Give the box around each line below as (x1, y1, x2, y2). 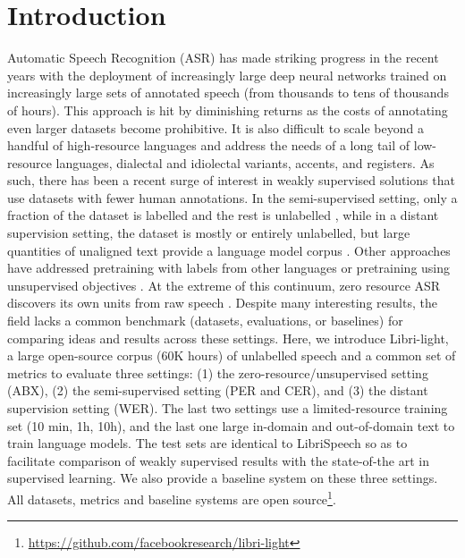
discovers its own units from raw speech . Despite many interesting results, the (7, 293, 437, 312)
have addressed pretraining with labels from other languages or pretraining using (7, 258, 451, 277)
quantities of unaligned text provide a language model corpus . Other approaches (7, 241, 451, 259)
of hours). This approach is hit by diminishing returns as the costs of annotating (7, 100, 448, 119)
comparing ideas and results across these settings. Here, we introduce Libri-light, (7, 328, 449, 347)
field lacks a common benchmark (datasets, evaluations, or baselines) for (7, 311, 403, 330)
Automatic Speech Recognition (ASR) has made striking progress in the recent (7, 48, 439, 67)
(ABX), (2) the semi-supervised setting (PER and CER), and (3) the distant (7, 381, 428, 400)
